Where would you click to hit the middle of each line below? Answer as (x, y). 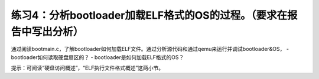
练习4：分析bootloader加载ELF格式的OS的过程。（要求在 (149, 15)
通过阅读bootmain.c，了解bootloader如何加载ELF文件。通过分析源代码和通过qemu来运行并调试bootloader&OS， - (150, 49)
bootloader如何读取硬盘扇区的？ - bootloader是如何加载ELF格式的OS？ (97, 57)
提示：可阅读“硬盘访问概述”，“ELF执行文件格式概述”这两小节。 (87, 68)
